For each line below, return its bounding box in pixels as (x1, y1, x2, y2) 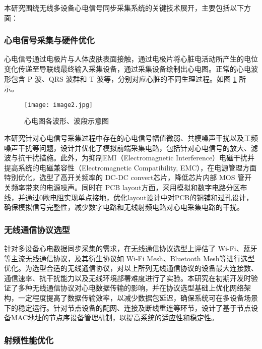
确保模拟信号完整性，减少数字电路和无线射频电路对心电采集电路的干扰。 (4, 202, 244, 212)
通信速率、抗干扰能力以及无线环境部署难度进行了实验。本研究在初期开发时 (4, 272, 251, 283)
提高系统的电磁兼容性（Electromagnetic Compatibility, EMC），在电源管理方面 (4, 162, 257, 172)
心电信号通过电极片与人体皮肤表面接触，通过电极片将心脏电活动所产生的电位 (4, 53, 258, 64)
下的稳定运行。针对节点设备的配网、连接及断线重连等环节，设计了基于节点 (4, 302, 251, 313)
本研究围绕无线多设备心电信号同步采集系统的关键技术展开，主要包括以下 (4, 3, 244, 13)
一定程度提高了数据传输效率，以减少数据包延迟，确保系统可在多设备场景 (18, 292, 258, 303)
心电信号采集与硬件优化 (4, 34, 95, 46)
